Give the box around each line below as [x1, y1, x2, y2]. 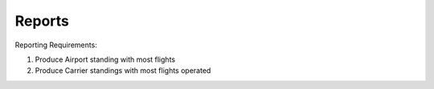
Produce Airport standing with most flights [35, 55, 176, 64]
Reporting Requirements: [14, 40, 98, 50]
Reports [14, 12, 70, 30]
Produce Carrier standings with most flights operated [35, 66, 211, 75]
